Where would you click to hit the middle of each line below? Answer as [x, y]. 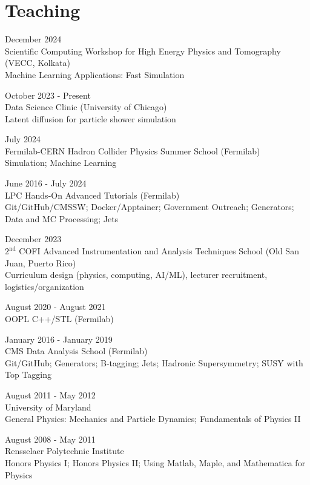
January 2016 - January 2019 [59, 339]
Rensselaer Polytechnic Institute [64, 451]
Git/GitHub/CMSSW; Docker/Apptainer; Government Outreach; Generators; [150, 207]
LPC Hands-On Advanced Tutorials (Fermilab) [92, 195]
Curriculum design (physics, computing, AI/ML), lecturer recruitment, [136, 275]
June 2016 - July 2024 [46, 183]
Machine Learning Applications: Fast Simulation [95, 74]
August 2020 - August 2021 [55, 307]
